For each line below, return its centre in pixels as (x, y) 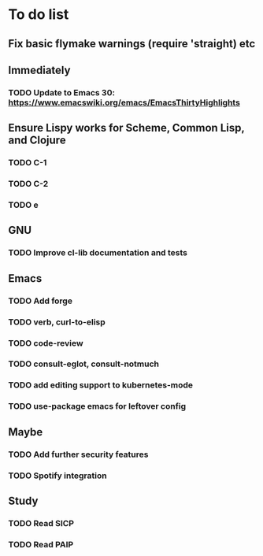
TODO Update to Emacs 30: (62, 92)
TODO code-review (46, 343)
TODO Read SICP (41, 523)
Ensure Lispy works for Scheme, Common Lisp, (126, 128)
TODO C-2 (28, 184)
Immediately (39, 70)
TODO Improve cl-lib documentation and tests (98, 253)
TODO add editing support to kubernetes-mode (101, 385)
